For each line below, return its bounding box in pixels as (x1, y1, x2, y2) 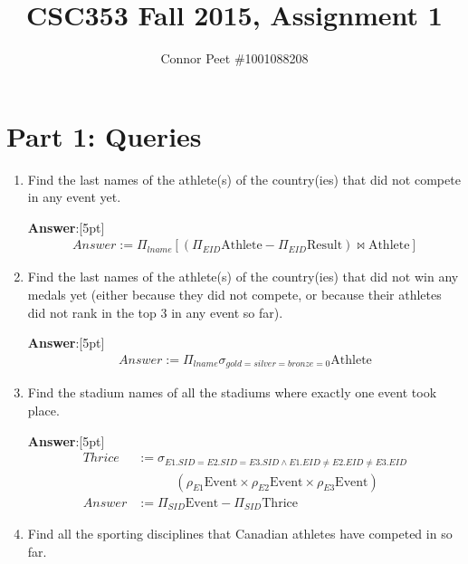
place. (27, 400, 60, 419)
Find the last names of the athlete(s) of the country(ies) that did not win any (27, 267, 459, 286)
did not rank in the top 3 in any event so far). (27, 302, 283, 321)
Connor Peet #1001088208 (160, 49, 309, 68)
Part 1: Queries (6, 117, 202, 154)
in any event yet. (27, 187, 121, 206)
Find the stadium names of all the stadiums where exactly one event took (27, 383, 437, 402)
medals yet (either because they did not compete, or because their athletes (27, 285, 442, 304)
